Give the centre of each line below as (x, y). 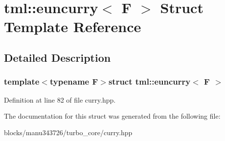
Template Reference (73, 26)
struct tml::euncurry (149, 81)
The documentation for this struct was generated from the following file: (112, 116)
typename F (74, 81)
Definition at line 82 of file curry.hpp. (60, 99)
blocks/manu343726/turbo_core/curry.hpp (68, 132)
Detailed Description (57, 57)
